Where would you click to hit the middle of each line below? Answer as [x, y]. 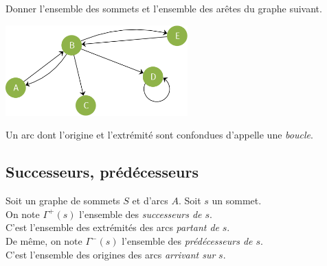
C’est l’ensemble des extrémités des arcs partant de [113, 227]
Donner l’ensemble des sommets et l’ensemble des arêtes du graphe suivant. [164, 8]
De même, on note [44, 241]
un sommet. [237, 201]
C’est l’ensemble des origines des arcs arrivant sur [111, 254]
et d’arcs [150, 201]
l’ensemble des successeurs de [140, 214]
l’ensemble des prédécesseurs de [187, 241]
